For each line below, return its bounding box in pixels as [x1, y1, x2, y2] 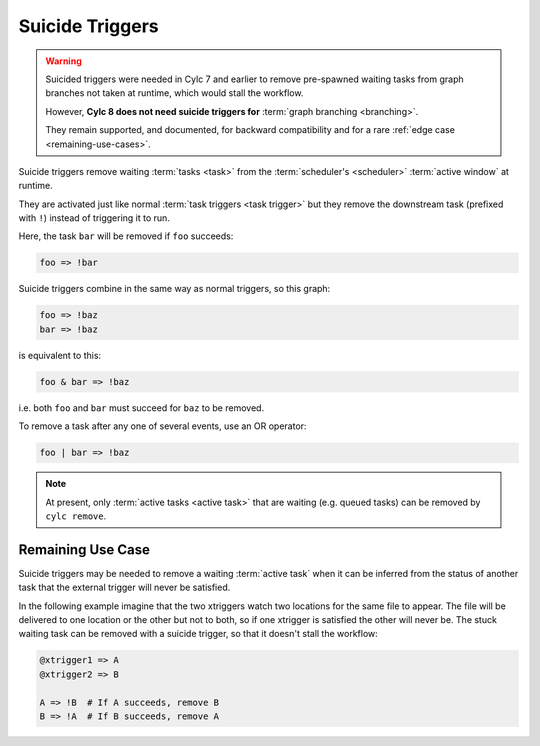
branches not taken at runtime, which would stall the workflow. [45, 87, 304, 99]
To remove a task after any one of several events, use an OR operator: [18, 420, 307, 432]
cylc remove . [45, 510, 107, 522]
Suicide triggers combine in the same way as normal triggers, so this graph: [18, 283, 331, 295]
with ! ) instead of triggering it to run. [18, 212, 170, 224]
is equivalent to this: [18, 349, 102, 361]
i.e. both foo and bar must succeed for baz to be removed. [18, 401, 265, 414]
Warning [45, 55, 82, 67]
